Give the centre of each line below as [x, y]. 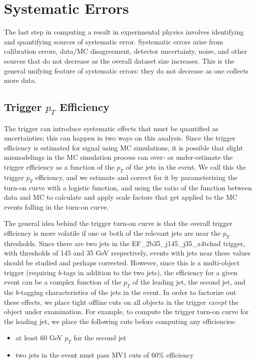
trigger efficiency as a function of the [59, 167]
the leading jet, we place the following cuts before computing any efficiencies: [120, 321]
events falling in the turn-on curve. [56, 206]
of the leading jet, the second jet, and [189, 282]
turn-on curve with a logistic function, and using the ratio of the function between [128, 187]
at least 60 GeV [39, 338]
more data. [20, 80]
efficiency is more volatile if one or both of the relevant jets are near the [112, 233]
